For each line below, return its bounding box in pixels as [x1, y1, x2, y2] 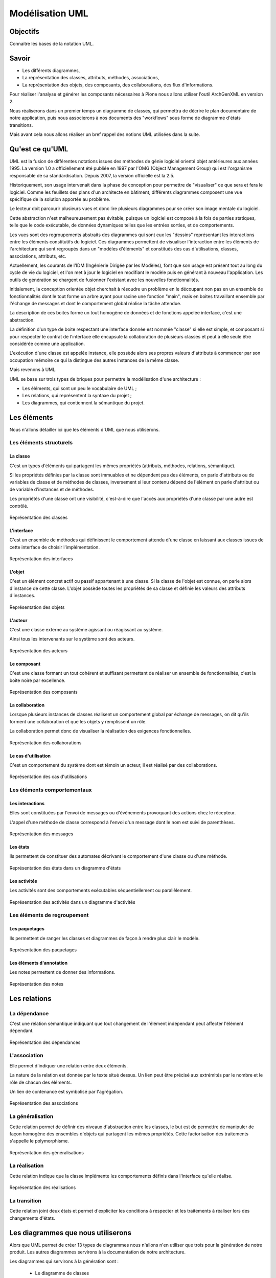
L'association [9, 1052, 43, 1059]
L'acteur [9, 617, 28, 623]
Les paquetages [9, 926, 44, 932]
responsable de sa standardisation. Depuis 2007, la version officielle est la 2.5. [9, 172, 175, 178]
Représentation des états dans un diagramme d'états [9, 864, 121, 871]
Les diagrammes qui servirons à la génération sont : [9, 1258, 119, 1265]
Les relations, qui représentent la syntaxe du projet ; [22, 393, 132, 399]
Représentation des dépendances [9, 1039, 81, 1045]
